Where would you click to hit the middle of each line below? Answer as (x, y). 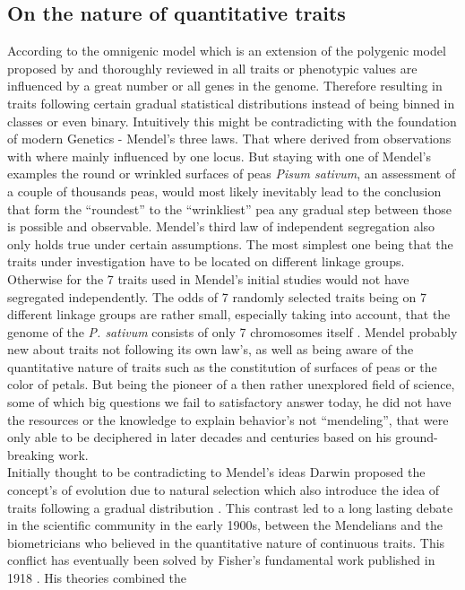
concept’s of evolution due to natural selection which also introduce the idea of (224, 490)
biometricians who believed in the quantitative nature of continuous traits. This (226, 542)
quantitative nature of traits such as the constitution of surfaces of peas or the (222, 366)
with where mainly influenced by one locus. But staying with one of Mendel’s (219, 156)
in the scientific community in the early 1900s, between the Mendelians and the (225, 525)
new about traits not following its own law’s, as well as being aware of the (211, 349)
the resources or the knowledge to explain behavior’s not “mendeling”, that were (228, 419)
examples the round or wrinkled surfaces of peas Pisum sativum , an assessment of (232, 174)
